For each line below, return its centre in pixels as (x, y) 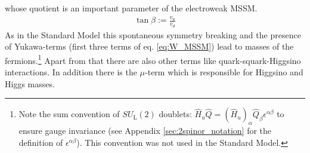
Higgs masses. (30, 83)
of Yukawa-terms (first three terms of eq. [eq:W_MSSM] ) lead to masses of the (149, 46)
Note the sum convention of (69, 114)
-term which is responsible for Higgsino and (224, 72)
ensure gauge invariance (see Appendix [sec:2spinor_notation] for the (145, 130)
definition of (41, 142)
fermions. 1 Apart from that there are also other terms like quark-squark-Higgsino (153, 59)
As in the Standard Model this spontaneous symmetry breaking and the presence (153, 34)
